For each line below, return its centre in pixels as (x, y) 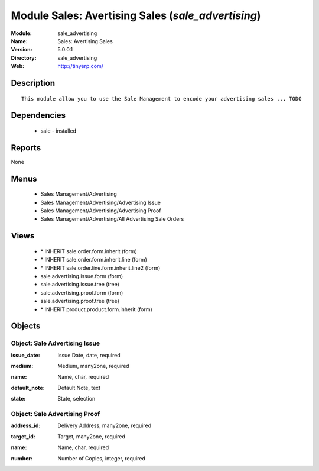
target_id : (23, 436)
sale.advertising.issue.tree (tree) (80, 285)
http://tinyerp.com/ (80, 66)
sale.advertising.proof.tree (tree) (80, 301)
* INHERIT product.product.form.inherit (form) (97, 309)
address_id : (26, 425)
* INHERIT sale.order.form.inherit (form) (89, 251)
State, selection (77, 399)
